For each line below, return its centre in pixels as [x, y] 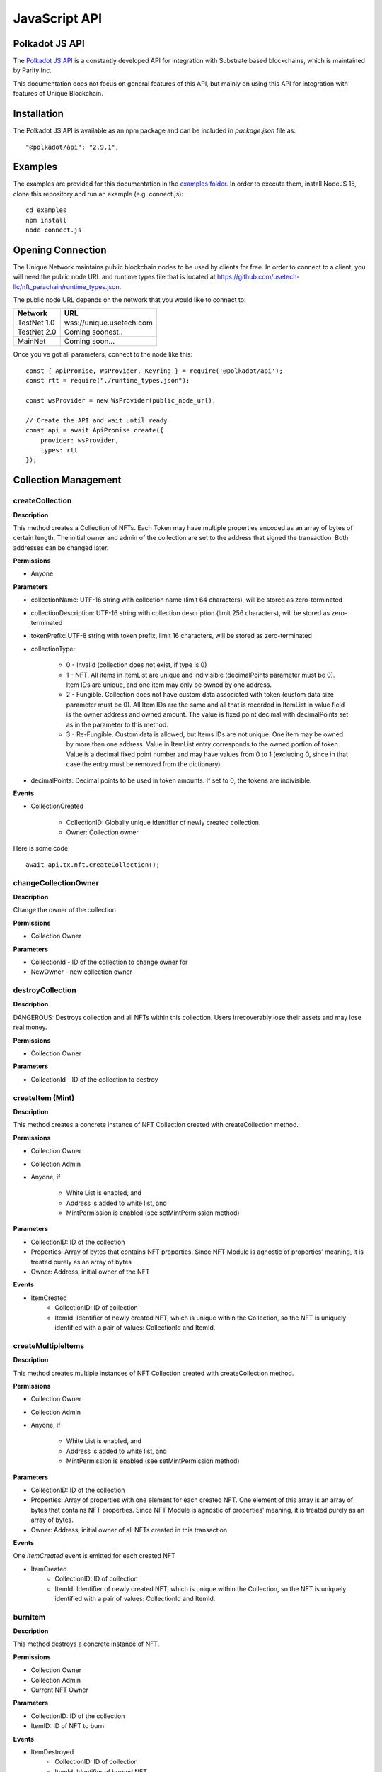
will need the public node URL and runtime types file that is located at [114, 277]
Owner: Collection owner [103, 832]
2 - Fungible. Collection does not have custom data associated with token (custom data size [200, 695]
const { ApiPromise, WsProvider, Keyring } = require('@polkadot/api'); [154, 371]
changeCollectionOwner [56, 882]
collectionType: [53, 649]
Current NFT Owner [59, 1690]
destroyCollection [45, 990]
